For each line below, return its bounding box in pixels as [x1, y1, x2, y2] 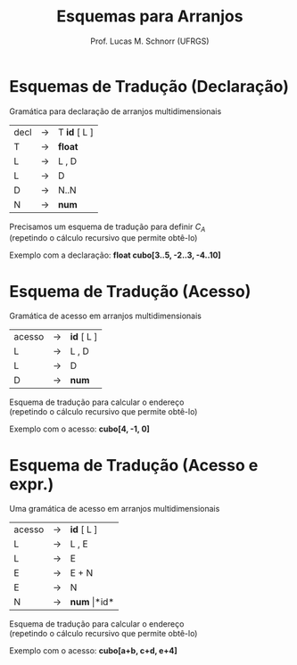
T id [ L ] [57, 126, 94, 138]
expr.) [9, 474, 54, 494]
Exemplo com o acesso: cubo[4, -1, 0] [9, 423, 150, 434]
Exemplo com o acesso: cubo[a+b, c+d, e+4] [9, 645, 177, 656]
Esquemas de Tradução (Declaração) [9, 76, 290, 96]
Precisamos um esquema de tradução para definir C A [9, 221, 206, 234]
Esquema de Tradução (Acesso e [9, 455, 259, 475]
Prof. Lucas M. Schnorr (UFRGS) [90, 36, 210, 46]
